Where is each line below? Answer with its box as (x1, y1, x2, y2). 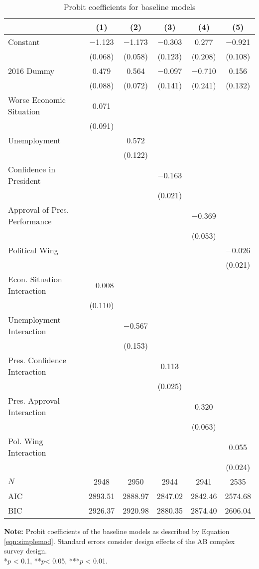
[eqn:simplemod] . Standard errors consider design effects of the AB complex (4, 536, 235, 546)
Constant (8, 36, 40, 47)
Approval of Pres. (8, 204, 69, 215)
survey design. (4, 546, 47, 556)
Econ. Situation (8, 273, 62, 285)
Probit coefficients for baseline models (63, 1, 196, 12)
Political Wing (8, 244, 58, 256)
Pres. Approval (8, 395, 60, 406)
